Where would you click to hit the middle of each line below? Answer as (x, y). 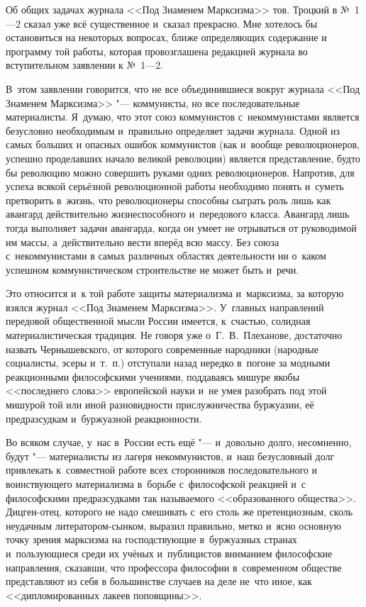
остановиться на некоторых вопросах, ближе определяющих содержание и (166, 37)
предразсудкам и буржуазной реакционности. (104, 418)
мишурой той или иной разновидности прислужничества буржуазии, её (160, 405)
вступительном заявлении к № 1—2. (85, 65)
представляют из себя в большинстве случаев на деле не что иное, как (159, 581)
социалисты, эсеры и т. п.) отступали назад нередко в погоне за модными (168, 363)
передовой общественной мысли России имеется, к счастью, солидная (158, 321)
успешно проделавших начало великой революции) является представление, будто (183, 158)
